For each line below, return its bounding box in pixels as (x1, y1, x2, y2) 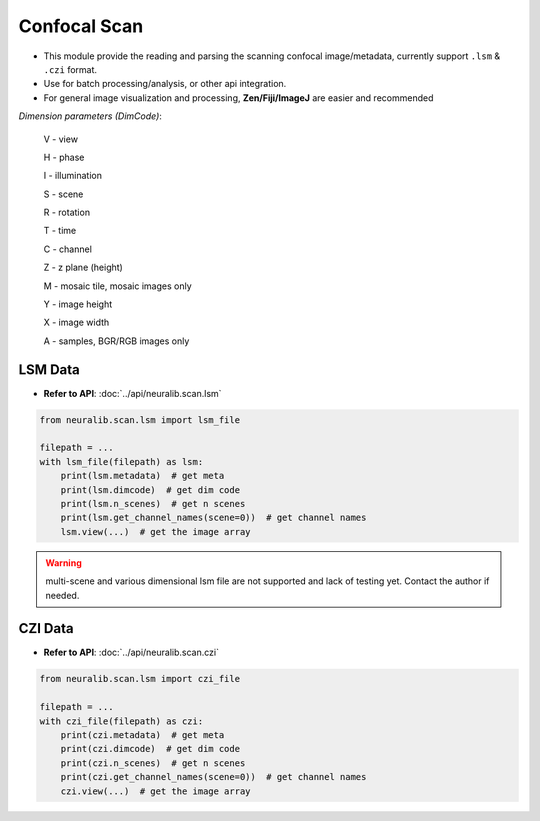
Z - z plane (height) (43, 261, 124, 274)
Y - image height (43, 298, 113, 310)
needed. (45, 589, 80, 601)
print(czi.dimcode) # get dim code (60, 743, 240, 755)
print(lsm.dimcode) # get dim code (60, 484, 240, 495)
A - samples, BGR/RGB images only (43, 335, 190, 347)
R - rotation (43, 206, 90, 219)
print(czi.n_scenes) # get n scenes (60, 757, 246, 769)
